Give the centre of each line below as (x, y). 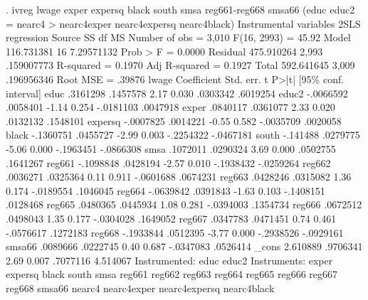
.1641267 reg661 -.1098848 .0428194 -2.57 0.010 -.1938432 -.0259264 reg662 (168, 162)
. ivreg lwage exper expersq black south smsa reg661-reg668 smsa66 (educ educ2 (180, 9)
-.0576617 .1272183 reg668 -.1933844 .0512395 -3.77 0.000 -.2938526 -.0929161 (175, 232)
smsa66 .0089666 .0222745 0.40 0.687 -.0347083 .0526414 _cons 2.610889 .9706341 (184, 246)
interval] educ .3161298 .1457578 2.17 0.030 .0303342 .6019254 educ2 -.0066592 (177, 93)
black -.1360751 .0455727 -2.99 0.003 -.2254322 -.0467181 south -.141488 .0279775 (183, 135)
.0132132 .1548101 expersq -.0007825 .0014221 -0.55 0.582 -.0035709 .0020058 (174, 120)
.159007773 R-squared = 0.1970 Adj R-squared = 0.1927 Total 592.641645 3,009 (180, 65)
